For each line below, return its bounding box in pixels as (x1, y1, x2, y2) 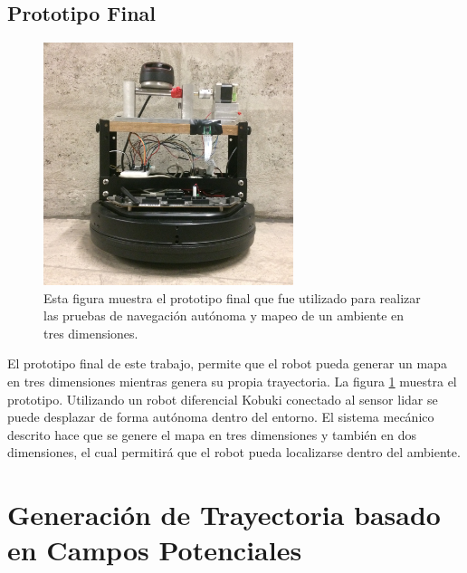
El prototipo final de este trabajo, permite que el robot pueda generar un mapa (7, 354, 447, 373)
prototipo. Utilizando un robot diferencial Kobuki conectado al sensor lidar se (7, 389, 438, 408)
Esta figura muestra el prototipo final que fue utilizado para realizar (43, 288, 421, 307)
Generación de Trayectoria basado (7, 496, 441, 533)
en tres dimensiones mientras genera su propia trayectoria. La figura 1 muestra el (7, 371, 457, 390)
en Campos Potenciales (7, 531, 302, 568)
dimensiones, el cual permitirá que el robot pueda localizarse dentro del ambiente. (7, 443, 461, 462)
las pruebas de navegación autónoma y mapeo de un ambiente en (43, 306, 405, 325)
